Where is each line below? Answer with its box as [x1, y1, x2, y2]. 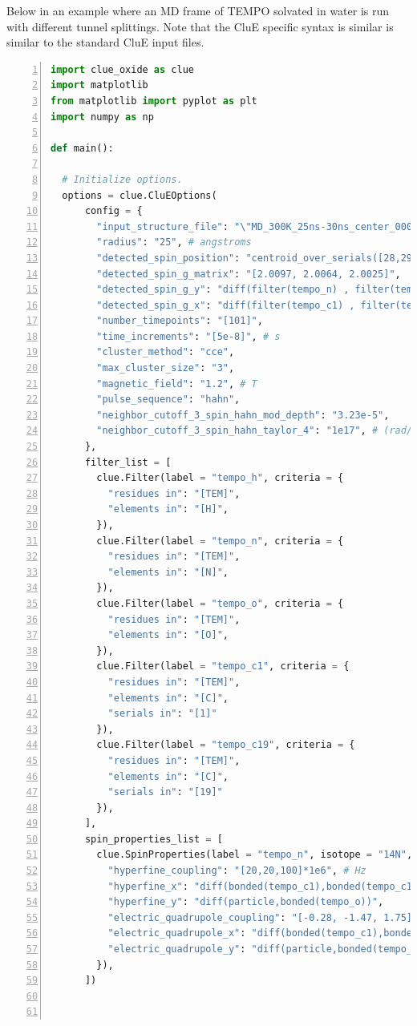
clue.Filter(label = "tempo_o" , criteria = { [96, 597, 344, 609]
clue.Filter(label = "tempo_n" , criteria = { [96, 535, 344, 547]
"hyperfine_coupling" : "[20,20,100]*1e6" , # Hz [107, 865, 366, 877]
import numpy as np [51, 111, 154, 123]
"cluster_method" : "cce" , [96, 346, 235, 358]
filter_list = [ [84, 456, 172, 468]
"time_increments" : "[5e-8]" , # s [96, 330, 281, 342]
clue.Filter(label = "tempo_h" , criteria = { [96, 472, 344, 484]
